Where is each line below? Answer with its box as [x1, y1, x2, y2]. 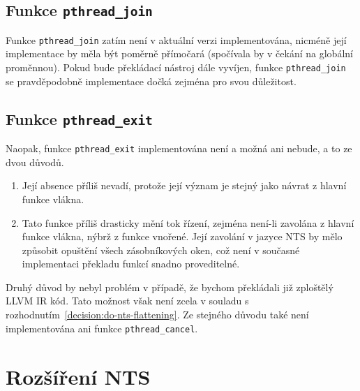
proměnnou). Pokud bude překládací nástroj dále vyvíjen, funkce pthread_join [6, 60, 346, 75]
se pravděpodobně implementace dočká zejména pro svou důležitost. [6, 73, 297, 88]
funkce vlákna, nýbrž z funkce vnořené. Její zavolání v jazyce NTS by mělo [22, 229, 343, 244]
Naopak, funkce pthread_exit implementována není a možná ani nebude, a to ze [6, 141, 352, 156]
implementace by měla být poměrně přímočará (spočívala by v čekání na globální [6, 46, 353, 61]
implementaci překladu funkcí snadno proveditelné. [22, 256, 240, 271]
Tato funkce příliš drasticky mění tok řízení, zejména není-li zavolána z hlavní [22, 215, 354, 230]
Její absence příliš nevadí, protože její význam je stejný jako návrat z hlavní [22, 178, 347, 193]
